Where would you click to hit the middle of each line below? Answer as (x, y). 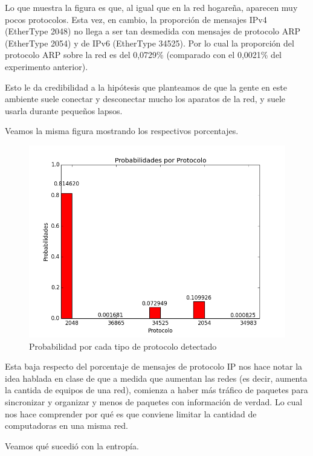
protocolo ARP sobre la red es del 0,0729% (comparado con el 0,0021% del (143, 55)
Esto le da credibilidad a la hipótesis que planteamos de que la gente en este (146, 87)
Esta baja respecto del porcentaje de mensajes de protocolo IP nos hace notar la (154, 366)
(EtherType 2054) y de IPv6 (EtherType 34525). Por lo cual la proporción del (150, 43)
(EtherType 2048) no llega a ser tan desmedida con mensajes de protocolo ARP (153, 31)
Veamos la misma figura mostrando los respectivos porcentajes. (122, 131)
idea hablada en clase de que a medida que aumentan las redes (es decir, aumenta (156, 378)
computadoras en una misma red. (67, 425)
